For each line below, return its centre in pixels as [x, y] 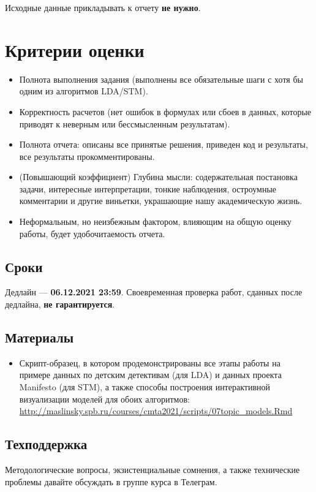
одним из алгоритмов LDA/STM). [84, 91]
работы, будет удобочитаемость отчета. [92, 233]
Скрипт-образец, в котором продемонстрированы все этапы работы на [150, 362]
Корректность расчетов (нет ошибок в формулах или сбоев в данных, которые [165, 111]
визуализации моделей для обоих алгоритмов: [104, 399]
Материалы [39, 337]
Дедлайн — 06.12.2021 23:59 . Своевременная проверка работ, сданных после [154, 292]
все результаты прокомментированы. [87, 156]
